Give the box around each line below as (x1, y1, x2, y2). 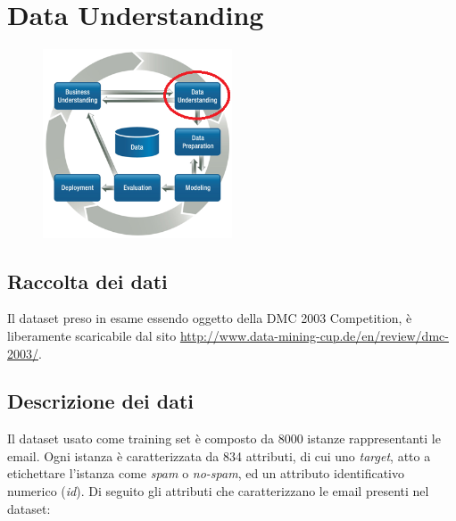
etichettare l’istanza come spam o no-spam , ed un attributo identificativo (7, 464, 404, 483)
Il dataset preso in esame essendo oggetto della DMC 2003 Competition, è (7, 309, 412, 327)
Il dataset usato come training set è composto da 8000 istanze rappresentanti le (7, 429, 441, 448)
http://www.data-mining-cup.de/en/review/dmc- (179, 326, 449, 344)
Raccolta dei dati (7, 267, 168, 294)
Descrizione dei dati (7, 387, 195, 415)
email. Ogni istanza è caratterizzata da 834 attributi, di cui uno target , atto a (7, 446, 431, 465)
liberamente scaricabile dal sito (7, 326, 177, 344)
